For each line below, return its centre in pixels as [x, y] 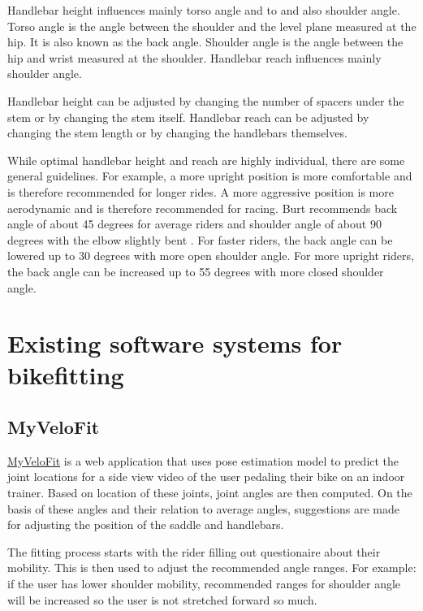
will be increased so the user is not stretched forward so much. [162, 599]
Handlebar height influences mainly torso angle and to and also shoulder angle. [204, 10]
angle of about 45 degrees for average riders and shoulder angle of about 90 [194, 224]
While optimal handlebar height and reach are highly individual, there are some [206, 160]
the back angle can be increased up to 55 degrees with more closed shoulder [196, 271]
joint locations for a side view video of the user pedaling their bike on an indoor [206, 477]
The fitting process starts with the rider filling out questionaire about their [194, 551]
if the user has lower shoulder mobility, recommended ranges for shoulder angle [204, 584]
